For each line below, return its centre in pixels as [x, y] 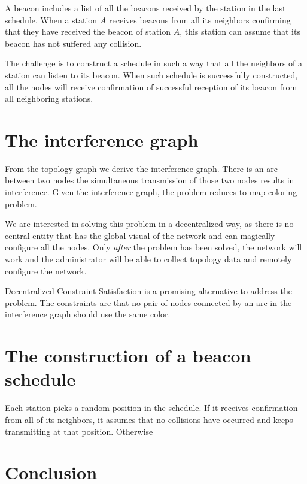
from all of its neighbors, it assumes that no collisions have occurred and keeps [149, 419]
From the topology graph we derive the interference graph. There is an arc [141, 168]
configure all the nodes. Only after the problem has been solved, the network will [153, 247]
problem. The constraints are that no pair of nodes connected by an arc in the [148, 302]
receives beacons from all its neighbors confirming [200, 19]
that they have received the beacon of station [88, 31]
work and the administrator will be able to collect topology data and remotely [148, 259]
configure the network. [46, 270]
